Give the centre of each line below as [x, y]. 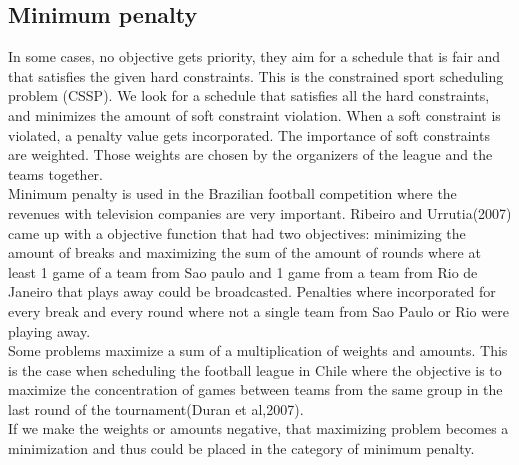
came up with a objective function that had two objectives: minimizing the [237, 232]
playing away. [49, 330]
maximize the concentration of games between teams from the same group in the [255, 389]
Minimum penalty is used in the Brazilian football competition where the [232, 193]
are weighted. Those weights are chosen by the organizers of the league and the [250, 154]
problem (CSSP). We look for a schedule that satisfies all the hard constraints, [249, 95]
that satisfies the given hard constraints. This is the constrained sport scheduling [256, 75]
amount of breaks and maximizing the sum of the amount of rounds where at [244, 252]
